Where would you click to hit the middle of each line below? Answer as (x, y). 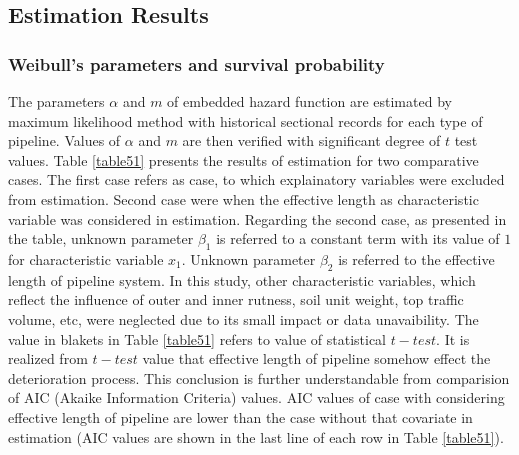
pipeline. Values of (64, 140)
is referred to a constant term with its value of (358, 238)
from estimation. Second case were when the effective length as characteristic (243, 198)
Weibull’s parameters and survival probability (196, 63)
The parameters (56, 101)
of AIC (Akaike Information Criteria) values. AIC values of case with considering (256, 397)
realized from (48, 358)
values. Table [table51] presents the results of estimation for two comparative (243, 159)
